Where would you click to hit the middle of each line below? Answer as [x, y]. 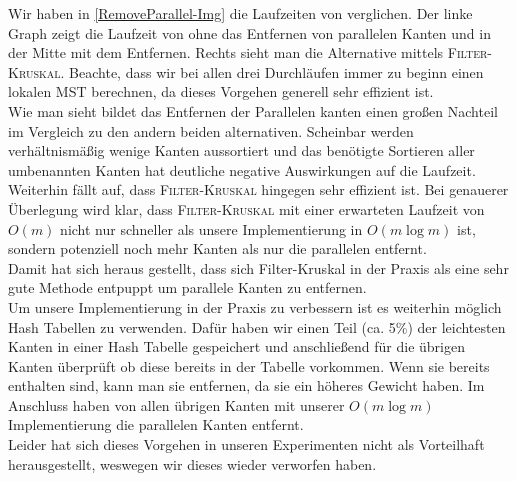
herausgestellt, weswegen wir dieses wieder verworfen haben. [192, 463]
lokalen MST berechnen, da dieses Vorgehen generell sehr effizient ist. [221, 91]
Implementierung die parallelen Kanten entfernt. [156, 424]
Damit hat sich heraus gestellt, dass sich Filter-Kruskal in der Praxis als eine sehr [258, 267]
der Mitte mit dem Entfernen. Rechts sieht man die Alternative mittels [226, 52]
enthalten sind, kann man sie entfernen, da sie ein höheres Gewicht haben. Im [246, 385]
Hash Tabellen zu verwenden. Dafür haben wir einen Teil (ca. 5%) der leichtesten [257, 326]
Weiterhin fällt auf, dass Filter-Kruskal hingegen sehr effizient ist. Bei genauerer [258, 189]
